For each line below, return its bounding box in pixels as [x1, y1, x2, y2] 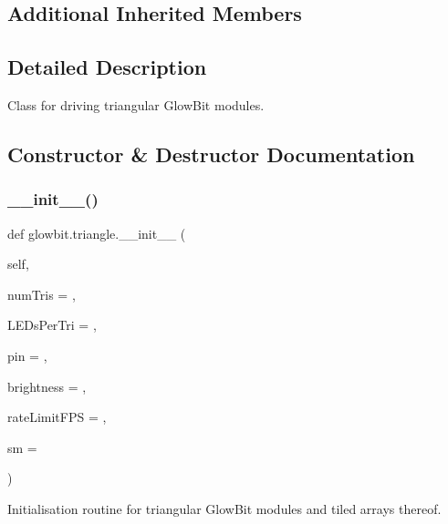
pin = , [7, 345, 47, 365]
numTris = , [7, 284, 76, 303]
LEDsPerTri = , [7, 315, 97, 334]
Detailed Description [7, 53, 207, 81]
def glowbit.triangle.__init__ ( [7, 223, 186, 242]
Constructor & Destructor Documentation [7, 139, 415, 168]
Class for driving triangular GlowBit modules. [7, 95, 265, 114]
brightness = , [7, 376, 87, 396]
